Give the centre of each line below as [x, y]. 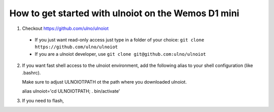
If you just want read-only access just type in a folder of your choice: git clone [119, 40]
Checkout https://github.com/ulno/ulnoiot [65, 28]
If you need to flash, [43, 100]
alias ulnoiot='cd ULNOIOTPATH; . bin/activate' [71, 91]
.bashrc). [31, 72]
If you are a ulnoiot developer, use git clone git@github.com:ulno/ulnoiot [121, 54]
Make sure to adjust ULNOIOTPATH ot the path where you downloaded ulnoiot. [105, 82]
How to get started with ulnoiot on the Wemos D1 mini [124, 13]
